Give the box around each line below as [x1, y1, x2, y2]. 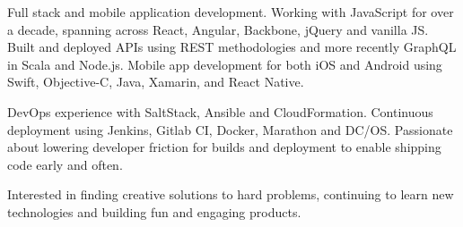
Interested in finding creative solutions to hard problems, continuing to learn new [7, 185, 454, 204]
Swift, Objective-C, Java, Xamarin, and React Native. [7, 72, 304, 91]
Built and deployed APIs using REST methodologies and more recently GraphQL [7, 38, 457, 56]
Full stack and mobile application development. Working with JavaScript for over [7, 3, 454, 21]
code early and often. [7, 155, 123, 173]
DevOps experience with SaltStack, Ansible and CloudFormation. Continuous [7, 102, 433, 121]
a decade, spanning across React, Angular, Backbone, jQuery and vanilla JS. [7, 20, 429, 38]
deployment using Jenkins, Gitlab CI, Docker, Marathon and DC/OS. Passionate [7, 120, 453, 139]
